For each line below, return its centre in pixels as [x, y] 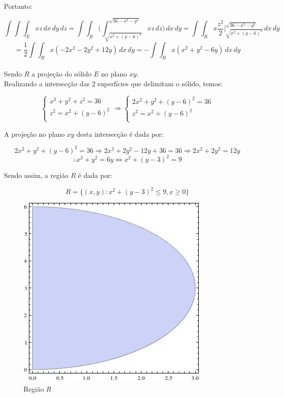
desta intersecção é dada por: [120, 134]
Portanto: [18, 6]
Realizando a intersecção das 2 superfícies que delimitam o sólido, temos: [113, 83]
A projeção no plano [35, 134]
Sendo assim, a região [36, 175]
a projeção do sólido [61, 74]
